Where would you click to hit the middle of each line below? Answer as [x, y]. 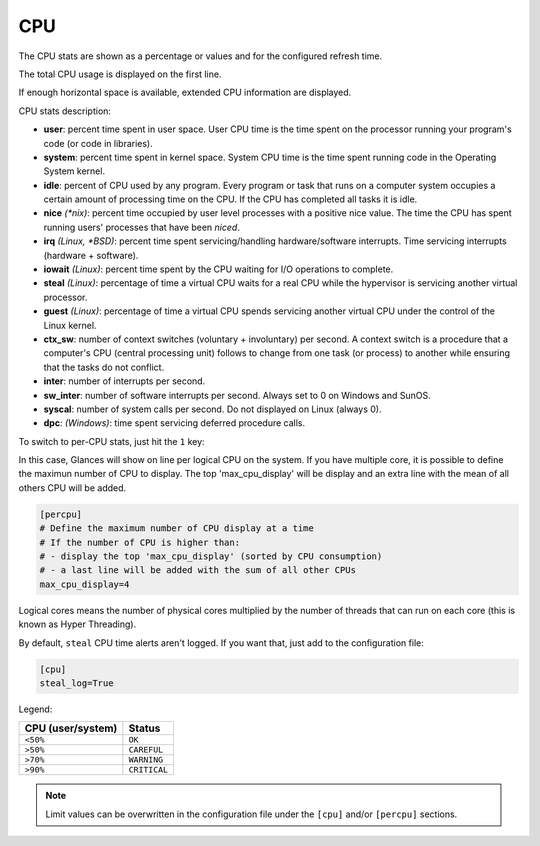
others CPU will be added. [72, 487]
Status [144, 728]
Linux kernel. [70, 325]
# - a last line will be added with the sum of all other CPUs [198, 570]
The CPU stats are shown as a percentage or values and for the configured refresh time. [200, 56]
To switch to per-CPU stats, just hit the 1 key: [111, 441]
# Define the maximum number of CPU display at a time [176, 528]
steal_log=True [76, 683]
